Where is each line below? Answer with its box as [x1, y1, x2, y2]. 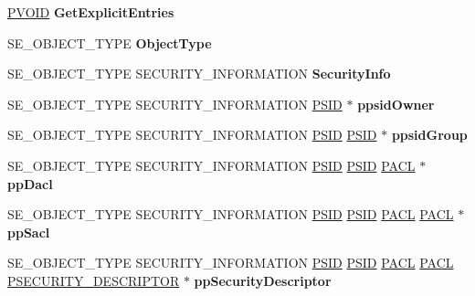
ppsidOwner [357, 94, 435, 113]
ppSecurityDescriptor [194, 270, 332, 290]
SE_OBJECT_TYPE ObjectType [7, 33, 212, 52]
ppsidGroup [391, 125, 468, 144]
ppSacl [7, 222, 50, 241]
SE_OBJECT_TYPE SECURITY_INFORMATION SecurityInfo [7, 64, 391, 83]
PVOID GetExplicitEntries [7, 3, 174, 21]
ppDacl [7, 174, 53, 193]
